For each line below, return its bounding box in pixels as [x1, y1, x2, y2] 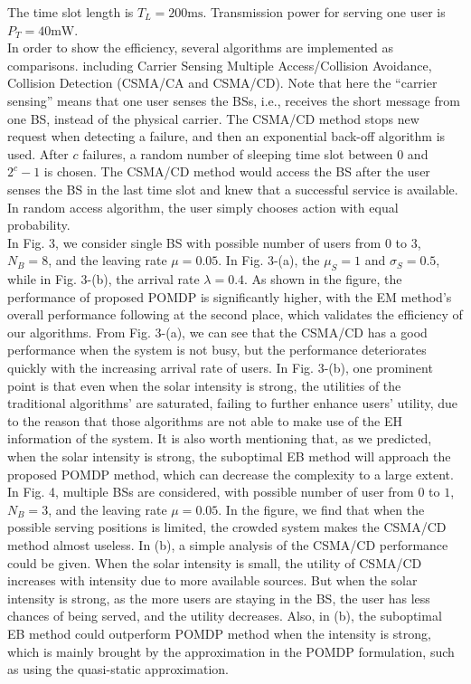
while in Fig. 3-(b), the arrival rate [7, 270, 200, 289]
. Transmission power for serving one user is [203, 3, 446, 21]
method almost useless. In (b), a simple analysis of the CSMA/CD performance [7, 536, 448, 555]
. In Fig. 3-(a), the [218, 251, 320, 270]
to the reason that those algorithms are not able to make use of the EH [7, 411, 402, 430]
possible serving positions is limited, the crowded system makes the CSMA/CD [7, 518, 447, 537]
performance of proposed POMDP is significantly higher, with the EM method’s [7, 287, 452, 306]
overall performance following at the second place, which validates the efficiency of [7, 305, 463, 324]
